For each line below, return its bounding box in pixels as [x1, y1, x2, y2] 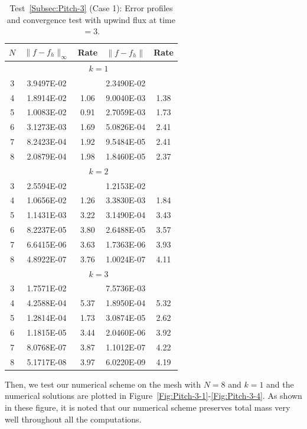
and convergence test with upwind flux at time [6, 13, 175, 25]
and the [266, 378, 294, 390]
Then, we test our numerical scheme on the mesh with [5, 378, 201, 390]
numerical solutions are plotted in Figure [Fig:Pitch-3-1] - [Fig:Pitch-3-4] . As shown [5, 389, 302, 402]
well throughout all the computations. [5, 412, 142, 425]
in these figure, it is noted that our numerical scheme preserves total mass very [5, 401, 290, 413]
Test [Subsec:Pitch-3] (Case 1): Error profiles [9, 2, 173, 14]
